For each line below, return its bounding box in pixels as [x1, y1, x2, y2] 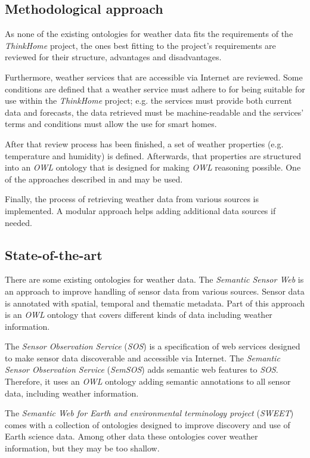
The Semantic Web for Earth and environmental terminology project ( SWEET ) [5, 407, 294, 419]
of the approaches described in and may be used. [5, 172, 183, 185]
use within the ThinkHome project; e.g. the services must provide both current [5, 94, 292, 107]
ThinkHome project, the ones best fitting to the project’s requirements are [5, 39, 276, 51]
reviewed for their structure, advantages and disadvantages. [5, 51, 222, 63]
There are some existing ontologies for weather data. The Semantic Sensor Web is [5, 273, 304, 286]
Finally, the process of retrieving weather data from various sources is [5, 193, 259, 205]
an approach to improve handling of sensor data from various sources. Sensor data [5, 284, 305, 297]
